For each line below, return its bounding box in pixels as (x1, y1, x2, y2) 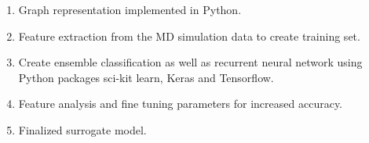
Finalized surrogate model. (18, 121, 147, 138)
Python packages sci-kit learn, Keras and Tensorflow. (18, 69, 274, 85)
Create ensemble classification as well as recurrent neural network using (18, 54, 363, 70)
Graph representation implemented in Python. (18, 2, 242, 17)
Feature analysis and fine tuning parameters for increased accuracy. (18, 95, 342, 112)
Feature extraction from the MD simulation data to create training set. (18, 27, 360, 44)
